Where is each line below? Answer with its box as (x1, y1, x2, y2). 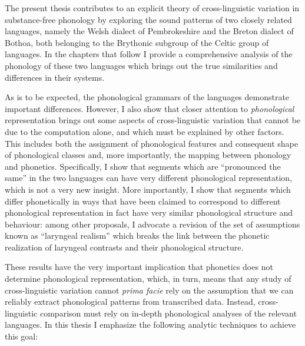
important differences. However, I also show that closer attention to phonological (5, 102, 294, 114)
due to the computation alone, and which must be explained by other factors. (5, 125, 284, 137)
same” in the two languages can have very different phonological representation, (5, 172, 293, 184)
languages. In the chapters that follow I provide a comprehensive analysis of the (5, 48, 293, 60)
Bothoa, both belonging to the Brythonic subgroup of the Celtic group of (5, 36, 269, 48)
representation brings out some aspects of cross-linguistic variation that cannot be (5, 114, 301, 126)
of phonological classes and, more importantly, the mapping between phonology (5, 149, 291, 161)
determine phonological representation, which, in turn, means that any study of (5, 272, 291, 285)
